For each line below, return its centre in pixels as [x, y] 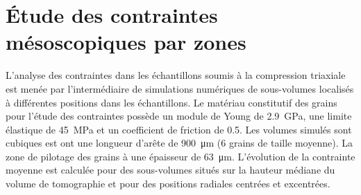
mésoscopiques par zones [126, 42]
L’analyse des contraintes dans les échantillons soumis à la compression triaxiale [176, 75]
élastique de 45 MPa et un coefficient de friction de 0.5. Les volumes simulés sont [179, 129]
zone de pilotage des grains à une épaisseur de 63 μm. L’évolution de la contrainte [180, 156]
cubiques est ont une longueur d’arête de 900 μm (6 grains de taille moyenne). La [179, 143]
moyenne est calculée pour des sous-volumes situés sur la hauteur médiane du [170, 170]
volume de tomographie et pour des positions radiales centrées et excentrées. [168, 184]
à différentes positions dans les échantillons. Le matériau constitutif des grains [171, 102]
